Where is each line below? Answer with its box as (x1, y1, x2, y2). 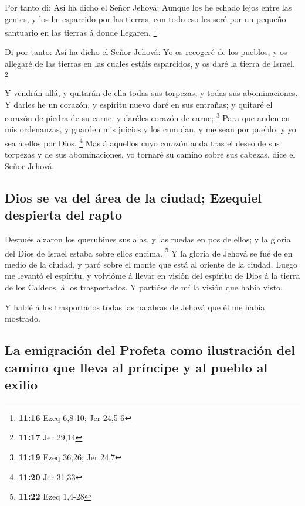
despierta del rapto (5, 206, 123, 224)
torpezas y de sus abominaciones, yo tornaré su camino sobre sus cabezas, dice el (5, 148, 296, 160)
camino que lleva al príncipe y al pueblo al (5, 358, 268, 376)
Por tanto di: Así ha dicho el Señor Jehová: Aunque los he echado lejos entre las (5, 1, 292, 13)
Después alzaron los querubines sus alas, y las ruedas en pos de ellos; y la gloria (5, 233, 291, 245)
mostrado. (5, 312, 40, 324)
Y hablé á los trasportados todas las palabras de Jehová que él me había (5, 300, 265, 313)
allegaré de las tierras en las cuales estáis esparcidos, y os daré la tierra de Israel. (5, 57, 295, 70)
